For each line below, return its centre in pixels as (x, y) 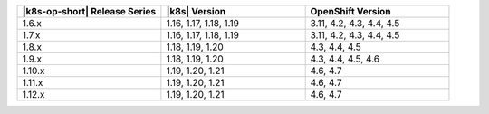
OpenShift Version (350, 11)
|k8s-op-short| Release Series (89, 11)
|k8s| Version (196, 11)
